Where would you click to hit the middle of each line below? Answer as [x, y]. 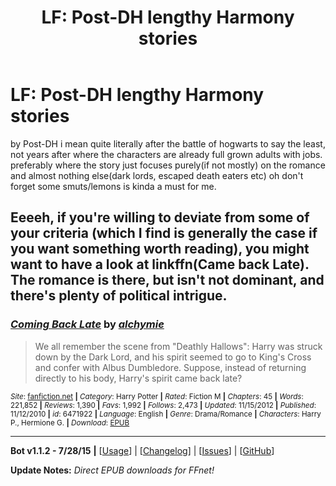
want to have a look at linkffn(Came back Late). [160, 264]
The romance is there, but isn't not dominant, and [167, 280]
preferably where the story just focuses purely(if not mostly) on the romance [168, 165]
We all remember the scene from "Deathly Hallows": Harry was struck [178, 346]
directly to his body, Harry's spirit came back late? [138, 378]
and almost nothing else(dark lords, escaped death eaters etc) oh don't [157, 175]
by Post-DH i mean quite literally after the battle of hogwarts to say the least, [168, 143]
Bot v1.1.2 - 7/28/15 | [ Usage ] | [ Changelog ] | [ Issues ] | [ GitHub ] [142, 450]
